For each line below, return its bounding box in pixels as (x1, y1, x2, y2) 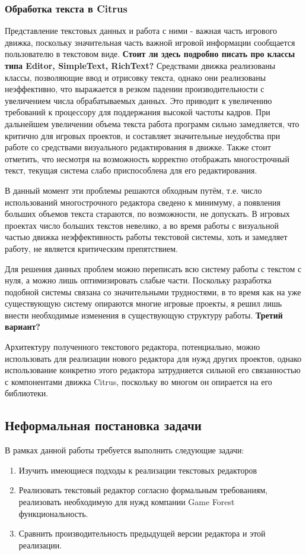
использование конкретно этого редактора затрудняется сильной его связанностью (5, 364, 301, 376)
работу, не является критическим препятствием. (5, 242, 178, 254)
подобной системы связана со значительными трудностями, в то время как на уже (5, 285, 301, 298)
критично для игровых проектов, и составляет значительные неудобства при (5, 129, 280, 141)
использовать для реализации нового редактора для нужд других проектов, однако (5, 352, 302, 364)
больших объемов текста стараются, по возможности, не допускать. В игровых (5, 207, 290, 220)
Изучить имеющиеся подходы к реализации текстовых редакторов (18, 463, 257, 476)
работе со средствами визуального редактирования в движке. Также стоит (5, 141, 271, 153)
